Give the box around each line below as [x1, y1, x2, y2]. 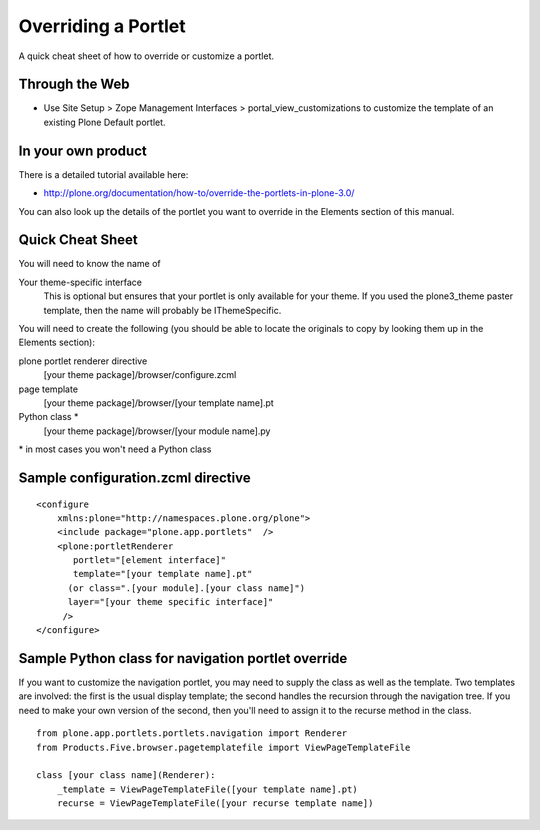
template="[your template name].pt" [73, 568, 253, 580]
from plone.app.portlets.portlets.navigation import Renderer [36, 728, 348, 739]
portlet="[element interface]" [73, 555, 227, 566]
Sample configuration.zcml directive [18, 469, 251, 486]
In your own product [18, 142, 147, 159]
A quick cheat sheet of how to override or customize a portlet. [18, 50, 275, 62]
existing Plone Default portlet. [43, 116, 166, 128]
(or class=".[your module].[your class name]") [67, 582, 305, 594]
